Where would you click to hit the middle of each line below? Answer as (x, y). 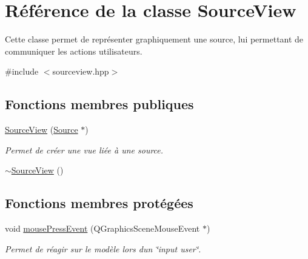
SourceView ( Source (42, 129)
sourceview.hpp (81, 71)
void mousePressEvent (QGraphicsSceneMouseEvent (102, 228)
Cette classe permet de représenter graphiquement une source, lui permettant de (154, 39)
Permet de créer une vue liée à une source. (84, 150)
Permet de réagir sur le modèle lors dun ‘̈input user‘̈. (103, 248)
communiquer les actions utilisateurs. (74, 51)
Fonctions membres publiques (99, 104)
